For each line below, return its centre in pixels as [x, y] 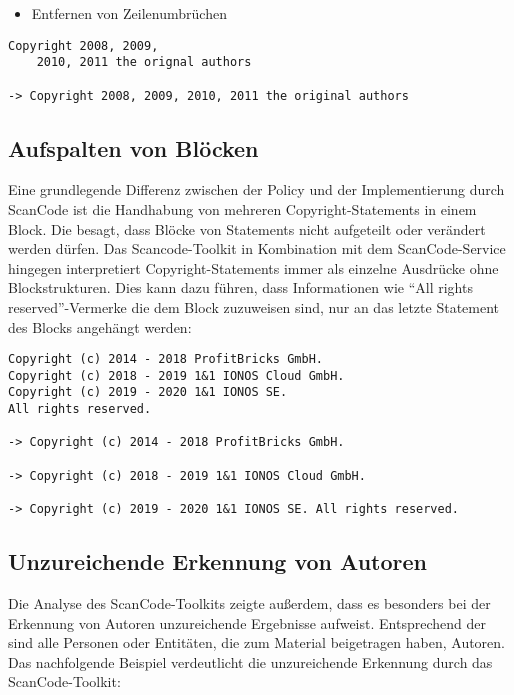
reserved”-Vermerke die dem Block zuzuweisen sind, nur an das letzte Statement [254, 306]
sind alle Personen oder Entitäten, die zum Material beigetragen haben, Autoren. [256, 642]
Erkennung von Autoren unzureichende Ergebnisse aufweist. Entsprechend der [247, 622]
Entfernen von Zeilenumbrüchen [129, 13]
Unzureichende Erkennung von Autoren [217, 561]
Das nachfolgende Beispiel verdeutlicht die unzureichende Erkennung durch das [250, 661]
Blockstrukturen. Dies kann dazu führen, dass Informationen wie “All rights [240, 287]
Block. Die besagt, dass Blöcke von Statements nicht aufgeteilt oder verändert [247, 228]
